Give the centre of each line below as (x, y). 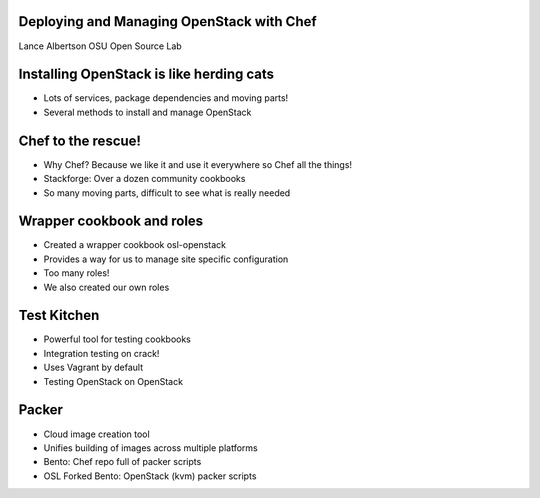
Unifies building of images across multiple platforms (151, 447)
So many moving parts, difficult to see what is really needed (167, 192)
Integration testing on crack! (101, 353)
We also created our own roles (106, 287)
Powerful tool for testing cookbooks (117, 339)
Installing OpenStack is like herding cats (146, 74)
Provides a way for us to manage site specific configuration (166, 259)
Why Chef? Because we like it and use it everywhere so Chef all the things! (198, 164)
